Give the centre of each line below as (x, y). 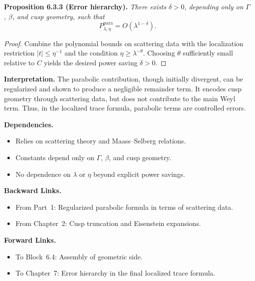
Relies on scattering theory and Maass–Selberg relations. (101, 141)
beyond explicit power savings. (139, 174)
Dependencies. (29, 124)
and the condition (91, 53)
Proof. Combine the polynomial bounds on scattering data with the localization (124, 43)
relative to (19, 62)
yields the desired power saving (91, 62)
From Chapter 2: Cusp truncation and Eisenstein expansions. (108, 223)
